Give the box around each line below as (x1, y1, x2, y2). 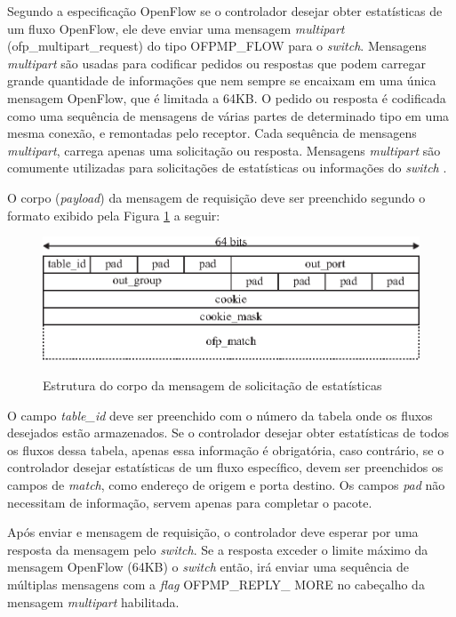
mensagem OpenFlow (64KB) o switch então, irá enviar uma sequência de (7, 557, 409, 576)
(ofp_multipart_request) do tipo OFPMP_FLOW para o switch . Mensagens (7, 36, 427, 55)
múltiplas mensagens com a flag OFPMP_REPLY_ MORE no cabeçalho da (7, 574, 425, 593)
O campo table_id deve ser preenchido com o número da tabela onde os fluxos (7, 405, 433, 424)
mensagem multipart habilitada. (7, 592, 180, 611)
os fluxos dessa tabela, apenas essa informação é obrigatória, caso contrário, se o (7, 440, 444, 459)
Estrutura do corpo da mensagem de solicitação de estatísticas (43, 375, 382, 394)
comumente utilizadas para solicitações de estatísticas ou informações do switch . (7, 158, 447, 177)
